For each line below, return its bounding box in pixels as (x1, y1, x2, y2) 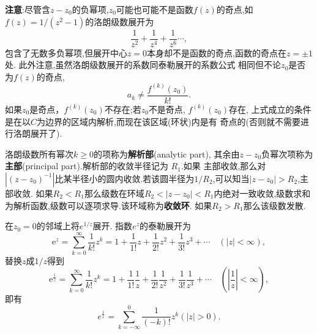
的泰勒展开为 (140, 219, 191, 232)
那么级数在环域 (84, 186, 144, 199)
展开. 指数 (92, 219, 133, 232)
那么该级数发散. (243, 199, 306, 211)
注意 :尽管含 (5, 3, 50, 15)
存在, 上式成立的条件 (229, 102, 311, 115)
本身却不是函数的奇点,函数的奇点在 (147, 46, 286, 59)
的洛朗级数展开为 (85, 15, 154, 28)
